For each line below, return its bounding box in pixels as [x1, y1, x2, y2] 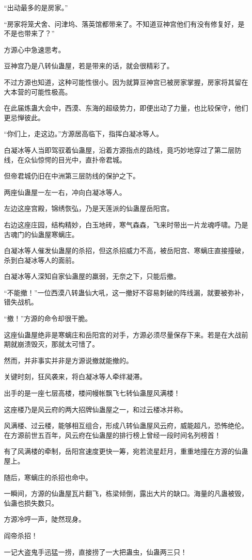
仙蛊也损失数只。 [4, 497, 58, 508]
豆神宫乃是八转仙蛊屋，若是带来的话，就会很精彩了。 [4, 61, 173, 71]
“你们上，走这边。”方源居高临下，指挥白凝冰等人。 [4, 128, 163, 139]
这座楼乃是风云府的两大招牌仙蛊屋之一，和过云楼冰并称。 [4, 404, 187, 414]
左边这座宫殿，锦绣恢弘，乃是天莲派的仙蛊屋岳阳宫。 [4, 203, 173, 213]
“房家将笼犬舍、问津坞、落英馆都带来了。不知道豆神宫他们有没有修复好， [4, 18, 238, 29]
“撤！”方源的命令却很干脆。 [4, 313, 92, 323]
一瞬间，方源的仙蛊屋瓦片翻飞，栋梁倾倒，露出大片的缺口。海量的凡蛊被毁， [4, 488, 248, 498]
